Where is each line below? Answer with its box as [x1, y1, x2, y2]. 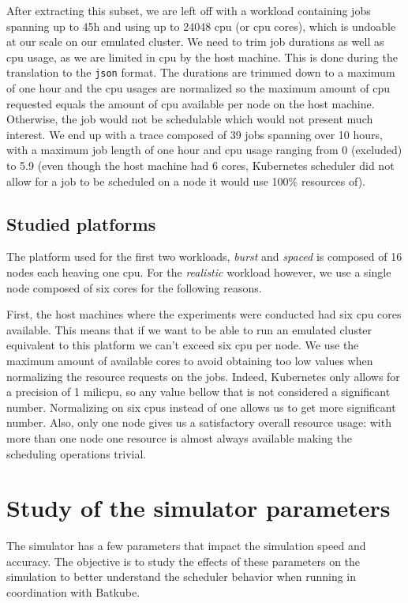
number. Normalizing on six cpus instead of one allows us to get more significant [6, 398, 396, 415]
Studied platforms [6, 211, 156, 236]
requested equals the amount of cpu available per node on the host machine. [6, 95, 375, 111]
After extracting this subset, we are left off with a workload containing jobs [6, 2, 371, 18]
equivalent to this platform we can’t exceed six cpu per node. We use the [6, 337, 359, 353]
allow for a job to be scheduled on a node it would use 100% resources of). [6, 172, 366, 189]
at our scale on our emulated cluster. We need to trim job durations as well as [6, 33, 384, 50]
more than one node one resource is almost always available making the [6, 429, 352, 446]
